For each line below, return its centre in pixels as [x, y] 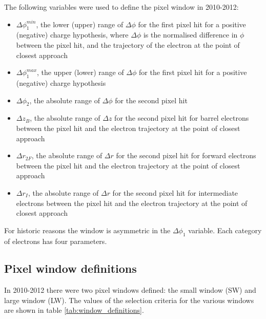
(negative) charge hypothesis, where [72, 35]
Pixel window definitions [70, 268]
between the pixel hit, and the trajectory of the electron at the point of [128, 44]
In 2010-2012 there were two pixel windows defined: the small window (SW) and [130, 290]
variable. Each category [225, 230]
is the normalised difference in [190, 35]
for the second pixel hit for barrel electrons [182, 118]
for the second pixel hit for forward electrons [186, 155]
